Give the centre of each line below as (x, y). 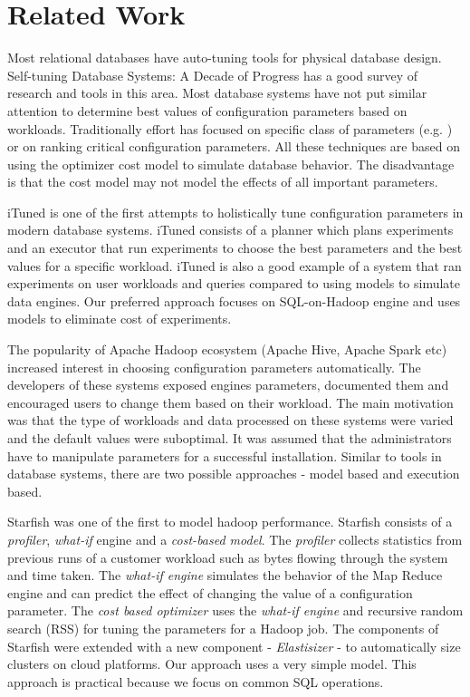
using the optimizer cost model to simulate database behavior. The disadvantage (231, 164)
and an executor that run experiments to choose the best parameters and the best (235, 248)
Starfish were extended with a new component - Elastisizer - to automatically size (234, 646)
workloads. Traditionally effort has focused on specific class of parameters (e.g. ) (230, 128)
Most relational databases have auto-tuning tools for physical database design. (225, 58)
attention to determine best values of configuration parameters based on (207, 110)
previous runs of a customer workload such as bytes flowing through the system (228, 557)
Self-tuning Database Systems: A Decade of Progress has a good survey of (213, 75)
